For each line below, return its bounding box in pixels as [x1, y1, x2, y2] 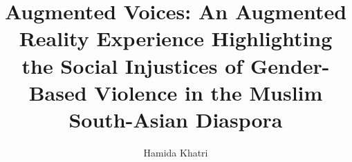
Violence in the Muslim [94, 78, 323, 106]
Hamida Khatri [143, 145, 208, 159]
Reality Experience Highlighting [19, 24, 333, 52]
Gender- [250, 51, 330, 79]
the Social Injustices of [21, 51, 243, 79]
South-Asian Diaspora [68, 105, 283, 133]
